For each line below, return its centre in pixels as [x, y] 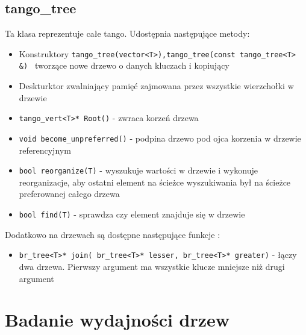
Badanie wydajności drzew [117, 320]
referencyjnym [45, 150]
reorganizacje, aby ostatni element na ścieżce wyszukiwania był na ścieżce [155, 182]
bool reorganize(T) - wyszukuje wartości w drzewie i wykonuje [139, 170]
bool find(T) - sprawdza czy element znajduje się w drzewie [132, 214]
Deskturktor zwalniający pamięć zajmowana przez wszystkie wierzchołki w [156, 86]
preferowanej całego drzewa [69, 194]
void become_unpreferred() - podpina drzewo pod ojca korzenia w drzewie [160, 138]
